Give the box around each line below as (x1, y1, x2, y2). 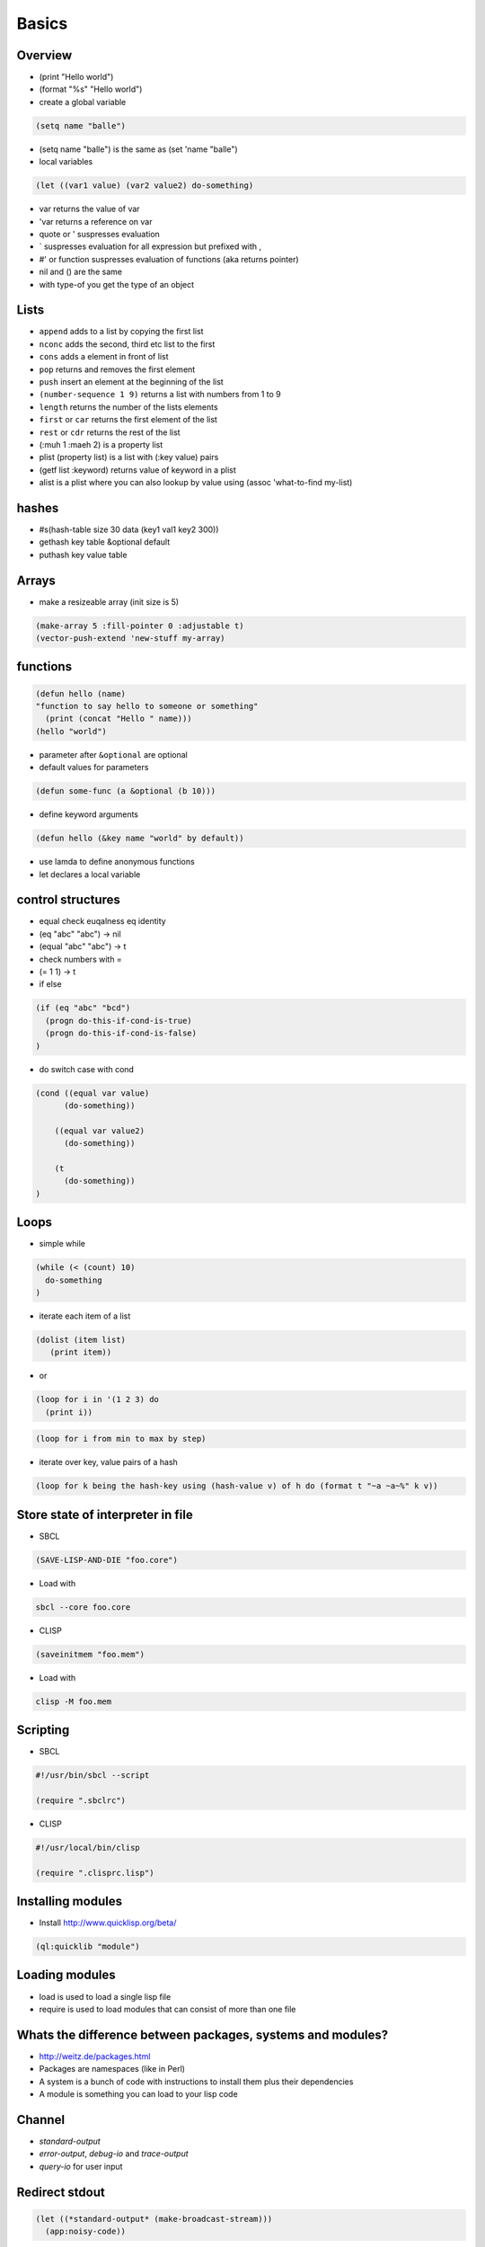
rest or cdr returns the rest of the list (39, 427, 181, 438)
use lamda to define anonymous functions (39, 857, 195, 867)
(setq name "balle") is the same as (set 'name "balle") (39, 144, 238, 155)
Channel (16, 2112, 66, 2127)
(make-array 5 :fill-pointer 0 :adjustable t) (35, 620, 244, 631)
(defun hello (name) (35, 688, 126, 698)
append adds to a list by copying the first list (39, 326, 204, 337)
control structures (16, 893, 121, 908)
